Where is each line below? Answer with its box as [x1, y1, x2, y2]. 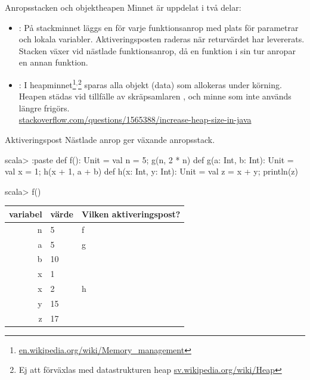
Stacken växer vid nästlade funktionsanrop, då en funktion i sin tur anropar [18, 44, 296, 57]
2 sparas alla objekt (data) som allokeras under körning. [78, 76, 282, 91]
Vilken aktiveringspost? [82, 207, 181, 220]
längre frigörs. [18, 101, 70, 114]
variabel [9, 207, 42, 220]
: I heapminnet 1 [18, 76, 76, 91]
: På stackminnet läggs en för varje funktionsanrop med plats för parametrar [18, 21, 299, 33]
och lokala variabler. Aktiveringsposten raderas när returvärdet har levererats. [18, 33, 305, 45]
